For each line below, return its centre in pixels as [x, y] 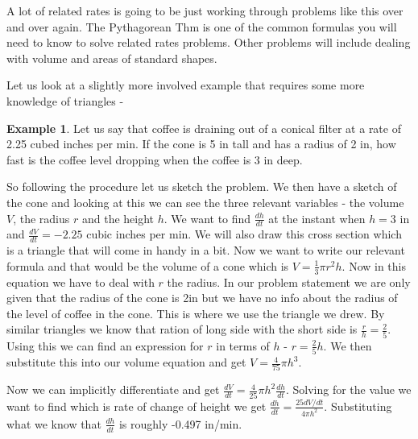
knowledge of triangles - [65, 100]
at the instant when [317, 218]
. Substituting [358, 406]
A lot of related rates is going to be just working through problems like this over [205, 10]
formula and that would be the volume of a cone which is [148, 265]
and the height [118, 218]
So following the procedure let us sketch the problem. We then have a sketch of [202, 186]
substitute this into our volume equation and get [126, 362]
